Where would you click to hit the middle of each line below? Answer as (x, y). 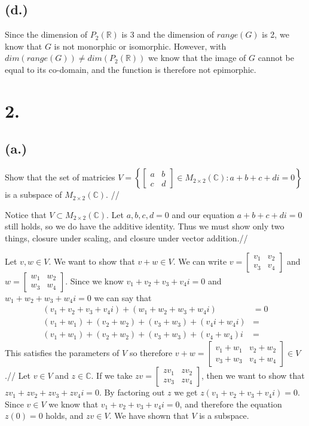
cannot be (276, 58)
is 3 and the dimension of (168, 34)
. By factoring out (132, 392)
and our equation (203, 214)
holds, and (65, 416)
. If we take (112, 376)
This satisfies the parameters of (62, 353)
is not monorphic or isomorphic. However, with (140, 46)
